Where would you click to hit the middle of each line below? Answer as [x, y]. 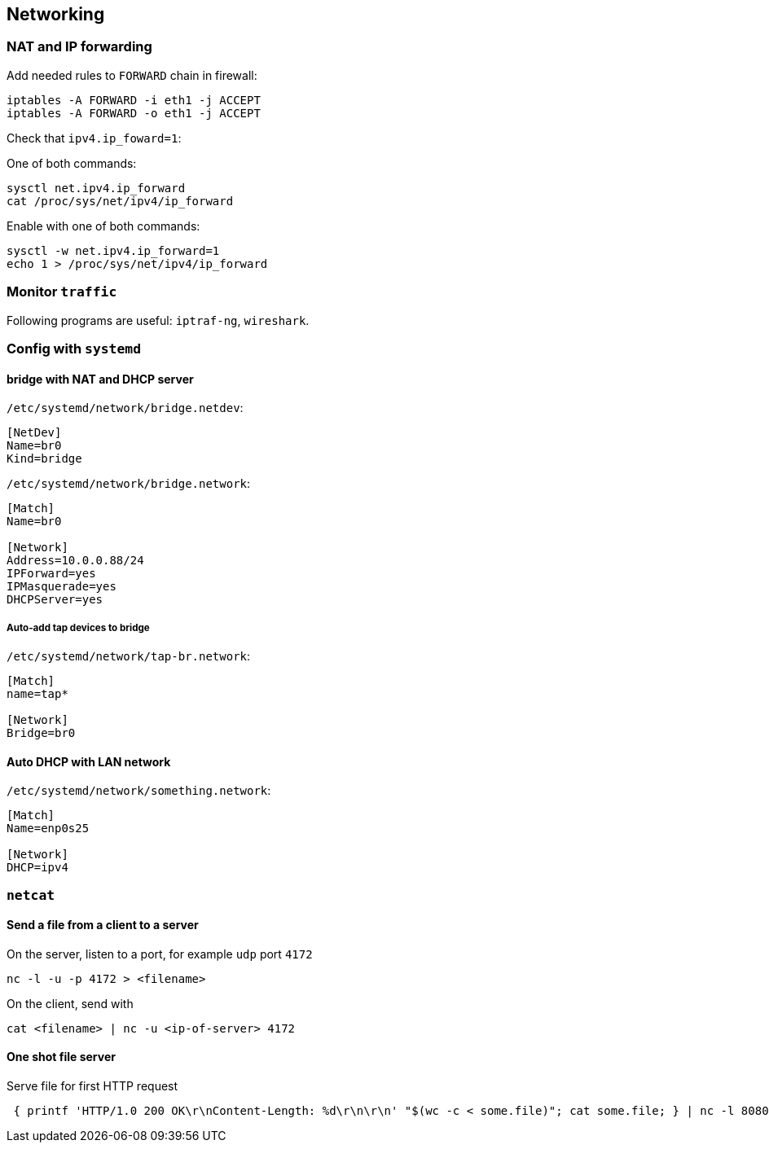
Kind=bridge [44, 459]
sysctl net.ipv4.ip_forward [96, 188]
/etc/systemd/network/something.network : [139, 791]
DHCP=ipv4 [37, 868]
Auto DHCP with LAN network [89, 761]
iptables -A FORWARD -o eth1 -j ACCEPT [134, 113]
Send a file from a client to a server [103, 925]
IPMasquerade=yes [62, 587]
